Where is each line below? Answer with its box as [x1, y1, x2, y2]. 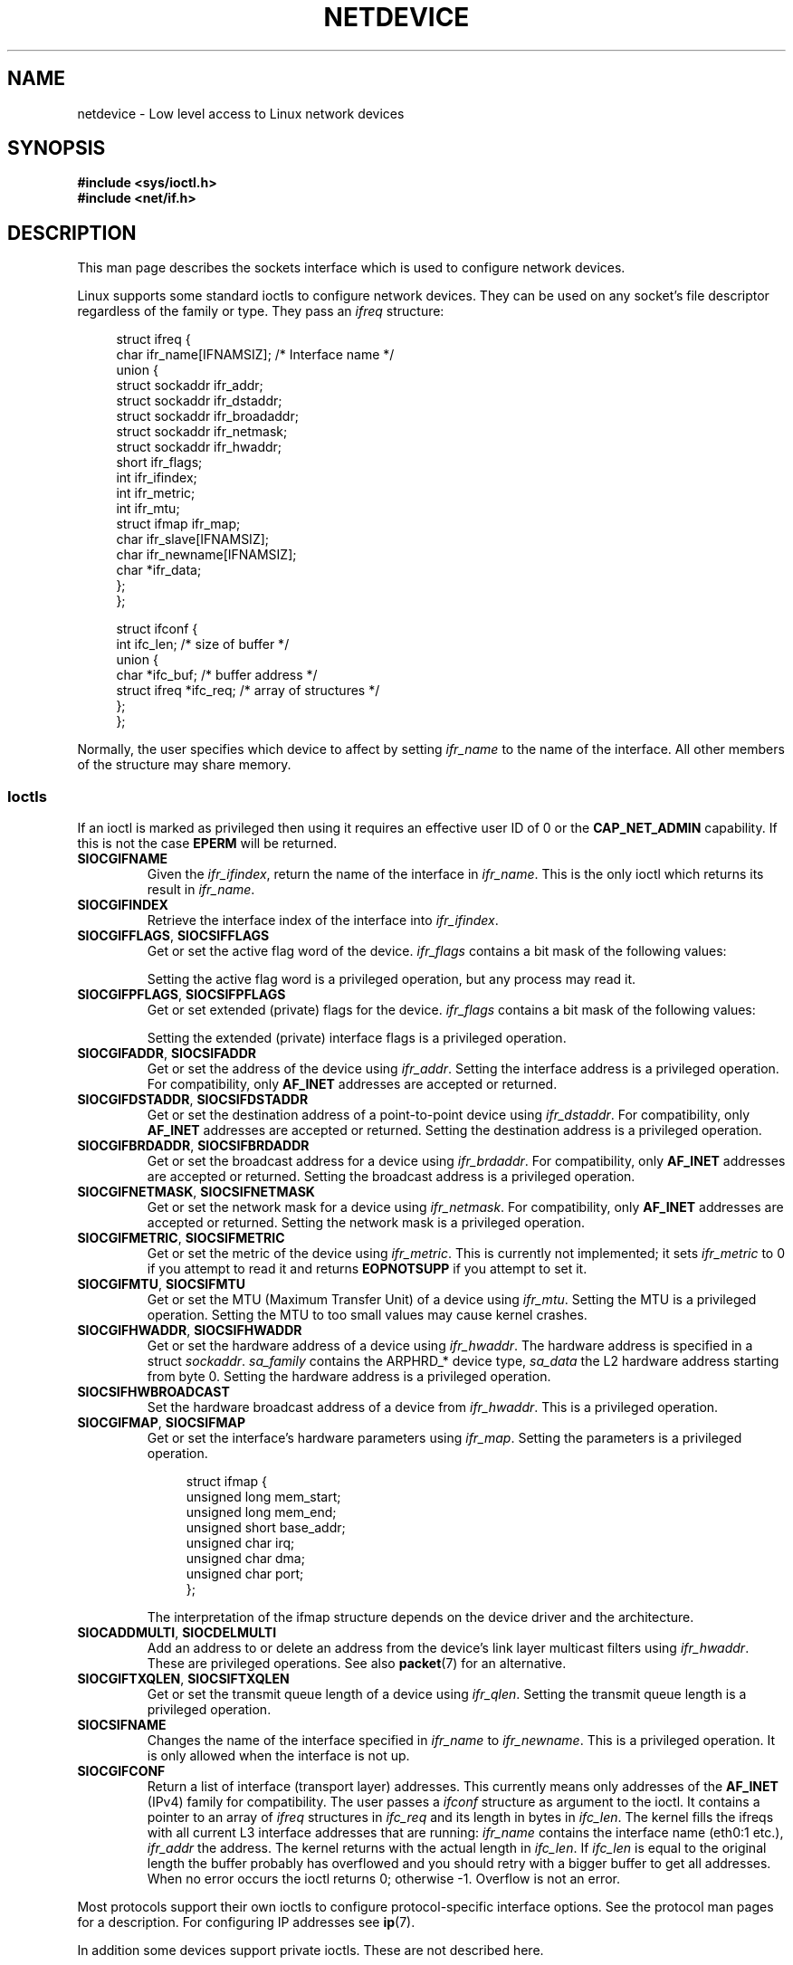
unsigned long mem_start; [186, 1489, 341, 1505]
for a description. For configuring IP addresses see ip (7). [77, 1914, 416, 1931]
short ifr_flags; [116, 454, 203, 471]
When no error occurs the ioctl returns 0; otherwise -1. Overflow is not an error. [147, 1871, 620, 1887]
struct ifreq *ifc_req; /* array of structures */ [116, 682, 380, 699]
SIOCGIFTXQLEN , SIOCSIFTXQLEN [77, 1671, 290, 1687]
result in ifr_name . [147, 882, 255, 898]
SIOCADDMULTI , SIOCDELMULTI [77, 1625, 277, 1641]
